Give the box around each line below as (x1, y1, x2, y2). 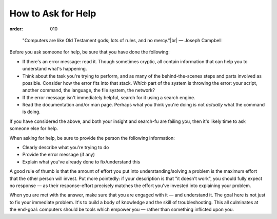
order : (9, 26, 23, 32)
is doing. (22, 108, 41, 115)
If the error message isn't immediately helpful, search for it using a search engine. (22, 94, 196, 100)
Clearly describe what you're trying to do (22, 144, 109, 151)
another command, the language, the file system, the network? (22, 87, 155, 94)
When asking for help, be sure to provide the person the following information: (9, 135, 175, 141)
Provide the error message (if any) (22, 152, 95, 158)
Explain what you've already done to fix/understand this (22, 158, 141, 165)
